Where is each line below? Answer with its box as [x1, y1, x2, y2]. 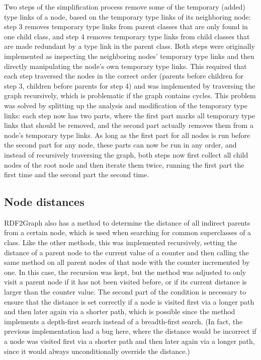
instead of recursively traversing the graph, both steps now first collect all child [4, 149, 248, 160]
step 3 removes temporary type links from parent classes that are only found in [4, 21, 248, 32]
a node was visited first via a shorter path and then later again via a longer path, [4, 336, 255, 346]
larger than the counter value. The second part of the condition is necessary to [4, 286, 246, 297]
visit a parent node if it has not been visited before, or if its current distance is [4, 276, 247, 287]
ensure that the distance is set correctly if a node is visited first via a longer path [4, 296, 254, 307]
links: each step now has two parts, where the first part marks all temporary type [4, 110, 255, 120]
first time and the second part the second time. [4, 169, 149, 180]
